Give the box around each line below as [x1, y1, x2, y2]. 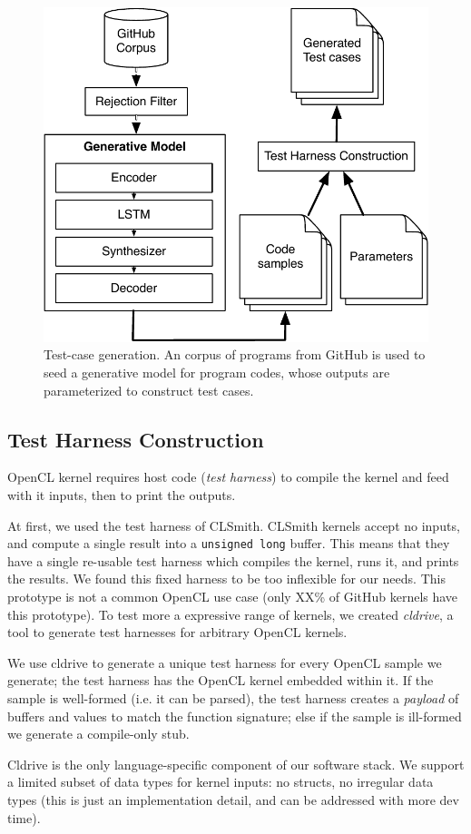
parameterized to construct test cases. [44, 380, 254, 399]
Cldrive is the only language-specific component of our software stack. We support [7, 754, 465, 773]
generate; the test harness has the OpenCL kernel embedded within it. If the [7, 671, 434, 690]
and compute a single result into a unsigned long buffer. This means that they [7, 534, 450, 553]
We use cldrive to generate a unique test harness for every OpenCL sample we [7, 652, 442, 672]
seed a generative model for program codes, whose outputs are [44, 363, 390, 382]
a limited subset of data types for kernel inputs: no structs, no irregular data [7, 772, 434, 791]
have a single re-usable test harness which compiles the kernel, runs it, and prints [7, 551, 459, 570]
